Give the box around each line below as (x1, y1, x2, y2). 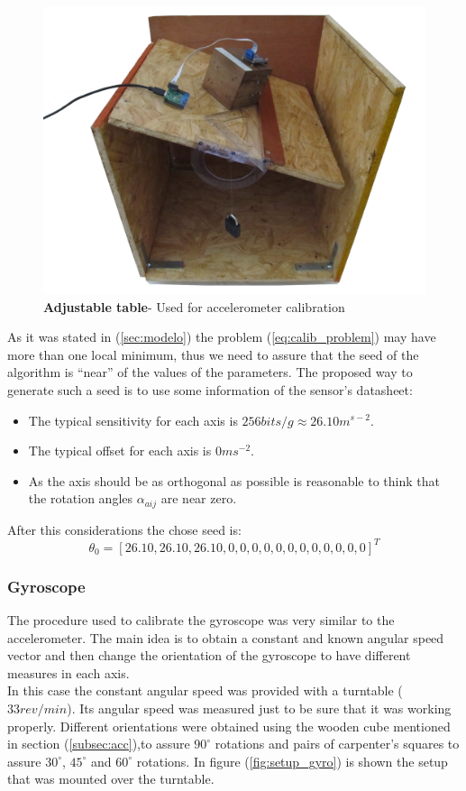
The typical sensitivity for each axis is (28, 410, 238, 429)
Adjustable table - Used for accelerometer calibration (43, 297, 345, 316)
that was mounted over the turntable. (7, 769, 215, 788)
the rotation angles (28, 489, 133, 508)
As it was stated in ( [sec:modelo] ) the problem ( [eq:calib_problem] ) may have (7, 327, 436, 346)
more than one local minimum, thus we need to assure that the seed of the (7, 345, 419, 363)
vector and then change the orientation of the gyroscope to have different (7, 646, 411, 665)
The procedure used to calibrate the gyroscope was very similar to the (7, 611, 395, 630)
